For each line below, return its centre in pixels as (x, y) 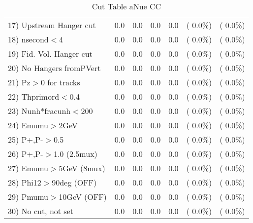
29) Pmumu (28, 197)
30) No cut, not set (41, 211)
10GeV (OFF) (83, 197)
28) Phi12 (25, 182)
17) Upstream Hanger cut (52, 25)
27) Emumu (28, 168)
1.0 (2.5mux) (75, 154)
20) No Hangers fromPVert (54, 68)
